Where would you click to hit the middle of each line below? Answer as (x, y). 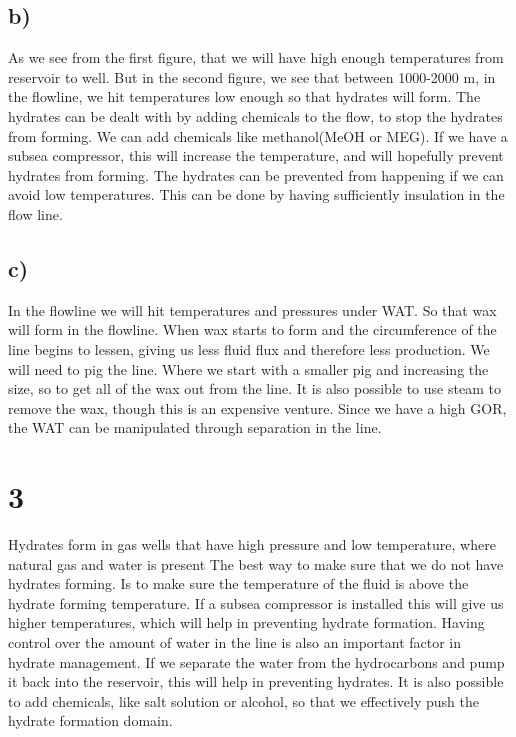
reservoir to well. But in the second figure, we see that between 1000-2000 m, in (252, 76)
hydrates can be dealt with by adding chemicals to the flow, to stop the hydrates (255, 115)
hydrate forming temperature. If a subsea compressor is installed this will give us (256, 602)
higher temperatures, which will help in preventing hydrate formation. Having (246, 622)
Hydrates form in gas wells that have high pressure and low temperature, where (252, 544)
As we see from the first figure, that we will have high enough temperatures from (256, 57)
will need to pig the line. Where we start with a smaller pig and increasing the (248, 368)
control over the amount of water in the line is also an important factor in (235, 642)
